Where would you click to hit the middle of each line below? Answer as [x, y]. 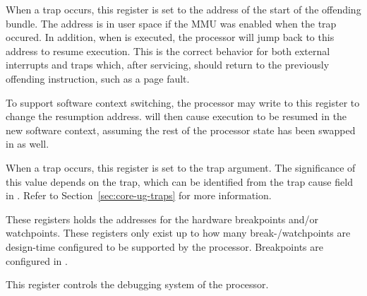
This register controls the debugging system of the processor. [137, 284]
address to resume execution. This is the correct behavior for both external [168, 51]
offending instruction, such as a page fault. [98, 78]
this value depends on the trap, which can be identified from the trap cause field [179, 181]
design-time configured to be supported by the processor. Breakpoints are [164, 246]
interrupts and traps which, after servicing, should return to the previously [168, 65]
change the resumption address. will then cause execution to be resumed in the [176, 116]
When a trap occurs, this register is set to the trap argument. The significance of [181, 167]
